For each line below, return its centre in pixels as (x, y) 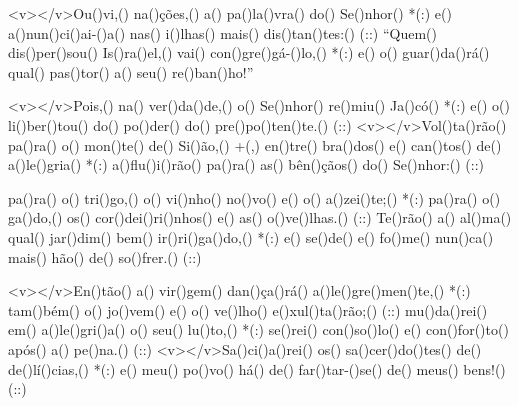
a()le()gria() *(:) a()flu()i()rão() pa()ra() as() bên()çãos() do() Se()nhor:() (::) (246, 164)
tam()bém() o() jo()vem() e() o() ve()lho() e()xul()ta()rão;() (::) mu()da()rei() (248, 309)
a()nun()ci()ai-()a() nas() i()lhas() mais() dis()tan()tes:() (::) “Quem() (222, 32)
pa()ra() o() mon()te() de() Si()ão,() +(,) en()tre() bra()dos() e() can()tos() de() (255, 144)
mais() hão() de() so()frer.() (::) (105, 256)
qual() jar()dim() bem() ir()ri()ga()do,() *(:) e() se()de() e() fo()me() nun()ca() (251, 236)
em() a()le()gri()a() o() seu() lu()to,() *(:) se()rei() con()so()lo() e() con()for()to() (258, 329)
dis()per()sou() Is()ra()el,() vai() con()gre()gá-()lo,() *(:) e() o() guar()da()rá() (249, 52)
